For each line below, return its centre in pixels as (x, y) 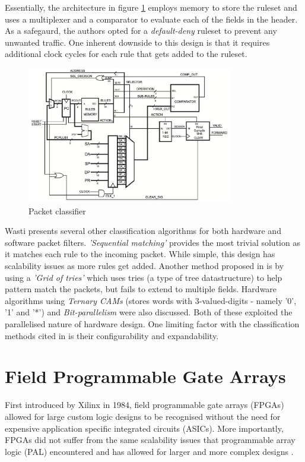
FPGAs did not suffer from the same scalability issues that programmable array (150, 440)
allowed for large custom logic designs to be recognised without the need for (143, 416)
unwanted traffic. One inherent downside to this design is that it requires (137, 42)
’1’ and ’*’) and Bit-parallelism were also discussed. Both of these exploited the (149, 312)
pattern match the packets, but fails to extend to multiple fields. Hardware (141, 289)
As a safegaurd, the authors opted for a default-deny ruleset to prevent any (141, 31)
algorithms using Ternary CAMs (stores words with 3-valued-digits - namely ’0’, (151, 300)
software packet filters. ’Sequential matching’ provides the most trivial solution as (152, 242)
